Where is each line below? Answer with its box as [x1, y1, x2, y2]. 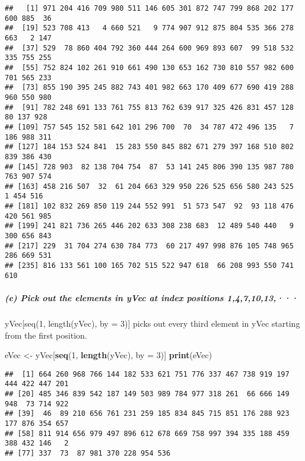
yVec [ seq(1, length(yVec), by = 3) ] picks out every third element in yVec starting [5, 317, 300, 329]
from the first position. [5, 329, 87, 341]
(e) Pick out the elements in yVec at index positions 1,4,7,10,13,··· [5, 291, 298, 304]
